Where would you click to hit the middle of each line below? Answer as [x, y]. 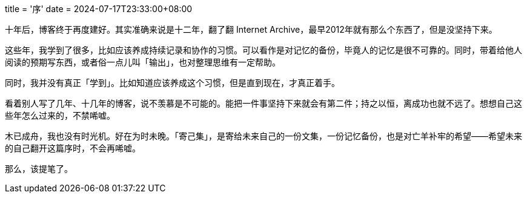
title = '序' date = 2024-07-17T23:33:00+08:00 [99, 9]
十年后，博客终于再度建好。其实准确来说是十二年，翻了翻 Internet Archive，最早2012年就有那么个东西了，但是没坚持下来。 [251, 29]
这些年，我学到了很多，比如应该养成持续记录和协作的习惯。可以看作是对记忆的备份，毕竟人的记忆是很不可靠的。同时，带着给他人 [263, 50]
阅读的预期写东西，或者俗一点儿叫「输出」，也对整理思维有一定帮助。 [143, 62]
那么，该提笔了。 [39, 169]
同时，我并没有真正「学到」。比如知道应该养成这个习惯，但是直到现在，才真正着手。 [172, 83]
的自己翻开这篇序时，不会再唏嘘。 [73, 148]
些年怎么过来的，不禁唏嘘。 [60, 115]
